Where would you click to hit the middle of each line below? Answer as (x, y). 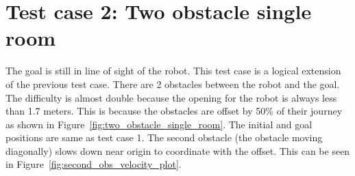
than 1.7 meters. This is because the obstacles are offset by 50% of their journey (174, 111)
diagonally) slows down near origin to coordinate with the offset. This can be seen (178, 150)
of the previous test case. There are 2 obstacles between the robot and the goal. (173, 84)
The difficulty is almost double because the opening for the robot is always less (171, 97)
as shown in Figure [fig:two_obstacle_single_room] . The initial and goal (159, 124)
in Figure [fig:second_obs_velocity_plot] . (94, 164)
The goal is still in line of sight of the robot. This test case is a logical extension (173, 71)
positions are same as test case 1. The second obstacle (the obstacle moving (164, 137)
